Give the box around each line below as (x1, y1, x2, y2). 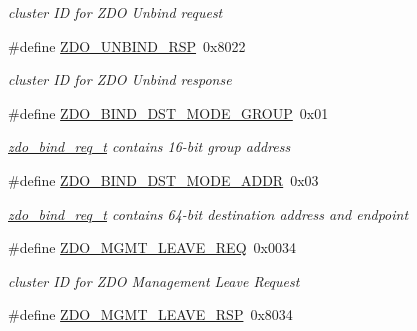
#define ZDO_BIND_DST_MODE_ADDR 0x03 (8, 169, 319, 190)
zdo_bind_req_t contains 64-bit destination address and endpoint (8, 203, 409, 224)
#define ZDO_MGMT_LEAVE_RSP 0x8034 (8, 304, 293, 325)
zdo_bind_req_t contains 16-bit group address (8, 136, 291, 157)
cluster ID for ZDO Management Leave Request (8, 270, 300, 291)
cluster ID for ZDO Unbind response (8, 69, 232, 90)
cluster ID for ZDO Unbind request (8, 2, 223, 22)
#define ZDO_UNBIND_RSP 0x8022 (8, 35, 246, 56)
